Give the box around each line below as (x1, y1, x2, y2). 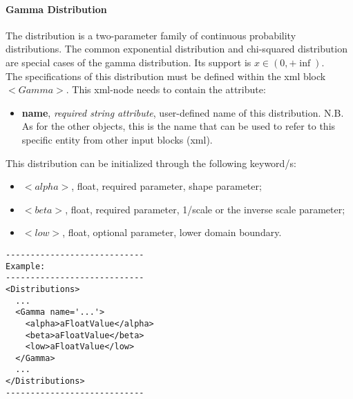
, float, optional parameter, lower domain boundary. (62, 225, 282, 240)
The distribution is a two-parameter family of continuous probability (6, 28, 296, 42)
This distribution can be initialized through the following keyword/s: (6, 155, 296, 170)
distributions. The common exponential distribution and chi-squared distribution (6, 41, 347, 56)
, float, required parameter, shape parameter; (71, 179, 262, 193)
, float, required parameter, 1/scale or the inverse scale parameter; (65, 202, 345, 216)
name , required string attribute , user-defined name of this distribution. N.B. (21, 105, 344, 119)
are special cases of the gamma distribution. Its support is (6, 55, 251, 69)
